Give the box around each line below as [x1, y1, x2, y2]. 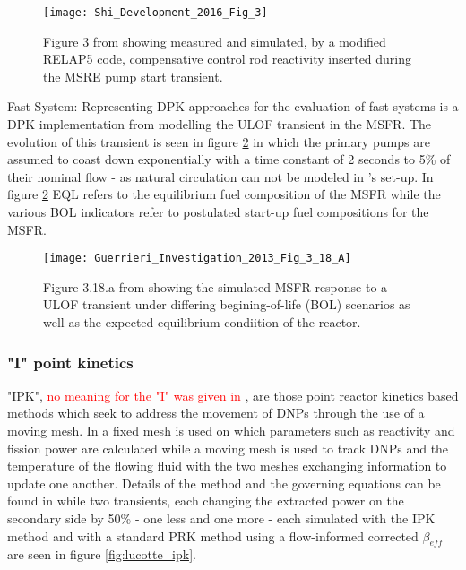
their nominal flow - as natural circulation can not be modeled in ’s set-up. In [7, 167, 434, 186]
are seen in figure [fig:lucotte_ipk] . [7, 545, 196, 564]
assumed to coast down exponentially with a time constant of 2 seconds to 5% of [7, 150, 451, 168]
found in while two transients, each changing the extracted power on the [7, 491, 404, 510]
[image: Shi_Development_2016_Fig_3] [43, 6, 268, 19]
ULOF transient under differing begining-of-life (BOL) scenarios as [43, 295, 410, 314]
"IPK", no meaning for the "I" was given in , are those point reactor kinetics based [7, 385, 459, 404]
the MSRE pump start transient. [43, 66, 223, 85]
